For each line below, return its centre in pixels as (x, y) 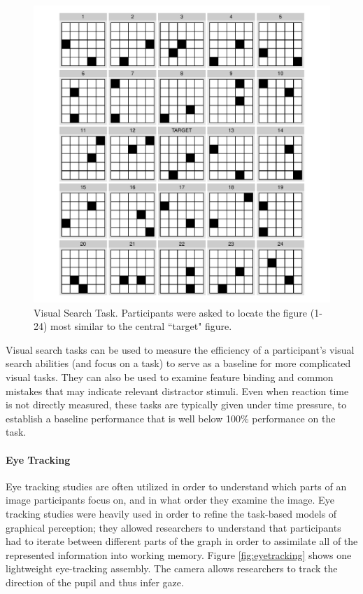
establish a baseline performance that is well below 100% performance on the (171, 418)
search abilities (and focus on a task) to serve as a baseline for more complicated (178, 363)
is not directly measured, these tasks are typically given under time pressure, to (176, 405)
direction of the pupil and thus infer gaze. (95, 582)
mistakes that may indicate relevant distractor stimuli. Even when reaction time (177, 391)
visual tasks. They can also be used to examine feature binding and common (170, 377)
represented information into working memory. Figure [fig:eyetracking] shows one (179, 554)
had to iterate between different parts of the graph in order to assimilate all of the (182, 541)
